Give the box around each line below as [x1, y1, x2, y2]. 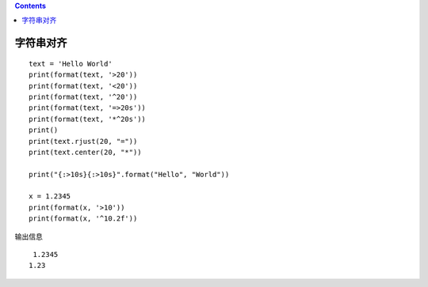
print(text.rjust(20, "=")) [29, 137, 138, 145]
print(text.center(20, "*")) [29, 147, 142, 157]
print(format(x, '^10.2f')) [29, 214, 138, 223]
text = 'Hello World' [29, 59, 113, 68]
